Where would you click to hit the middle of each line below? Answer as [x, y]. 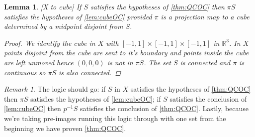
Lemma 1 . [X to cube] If [43, 6]
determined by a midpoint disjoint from [64, 26]
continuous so [25, 72]
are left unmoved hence [39, 62]
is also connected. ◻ [90, 72]
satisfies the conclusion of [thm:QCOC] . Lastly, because [165, 108]
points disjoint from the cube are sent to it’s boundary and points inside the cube [127, 53]
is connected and [205, 62]
